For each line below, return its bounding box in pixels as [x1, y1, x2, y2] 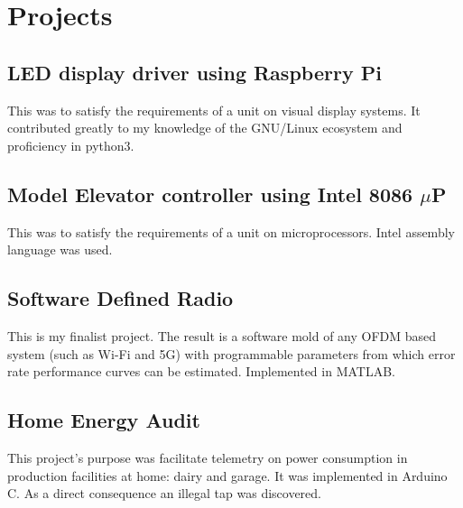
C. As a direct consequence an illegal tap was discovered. [7, 484, 321, 503]
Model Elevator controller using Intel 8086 [7, 180, 413, 208]
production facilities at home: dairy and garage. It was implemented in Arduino [7, 466, 448, 485]
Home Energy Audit [7, 406, 200, 434]
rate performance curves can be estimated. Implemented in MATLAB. [7, 362, 395, 381]
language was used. [7, 240, 113, 259]
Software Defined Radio [7, 284, 234, 312]
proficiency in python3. [7, 135, 134, 154]
